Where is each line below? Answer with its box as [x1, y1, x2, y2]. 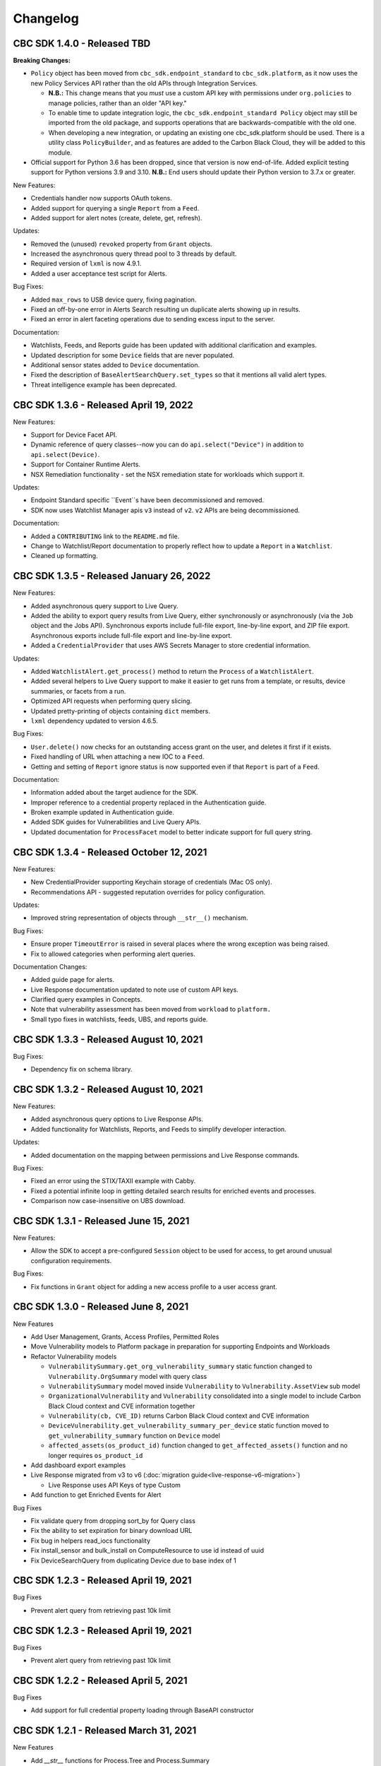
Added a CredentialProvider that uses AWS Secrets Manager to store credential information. [30, 641, 311, 650]
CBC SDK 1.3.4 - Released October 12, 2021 [13, 846, 207, 858]
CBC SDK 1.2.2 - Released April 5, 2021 [13, 1674, 188, 1686]
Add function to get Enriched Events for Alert [30, 1491, 162, 1499]
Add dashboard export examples [30, 1461, 126, 1469]
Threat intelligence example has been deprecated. [30, 380, 177, 389]
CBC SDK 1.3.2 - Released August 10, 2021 [13, 1083, 203, 1095]
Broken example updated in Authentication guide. [30, 808, 174, 817]
